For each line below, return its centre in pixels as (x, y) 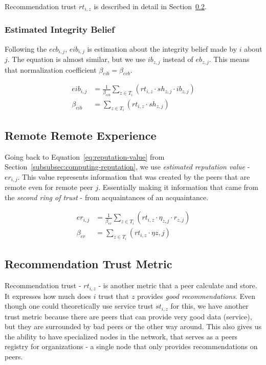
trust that (114, 296)
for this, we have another (209, 306)
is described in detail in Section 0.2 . (150, 6)
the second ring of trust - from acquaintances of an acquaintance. (107, 197)
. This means (229, 59)
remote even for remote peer (49, 187)
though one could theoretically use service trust (79, 306)
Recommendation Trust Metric (88, 264)
